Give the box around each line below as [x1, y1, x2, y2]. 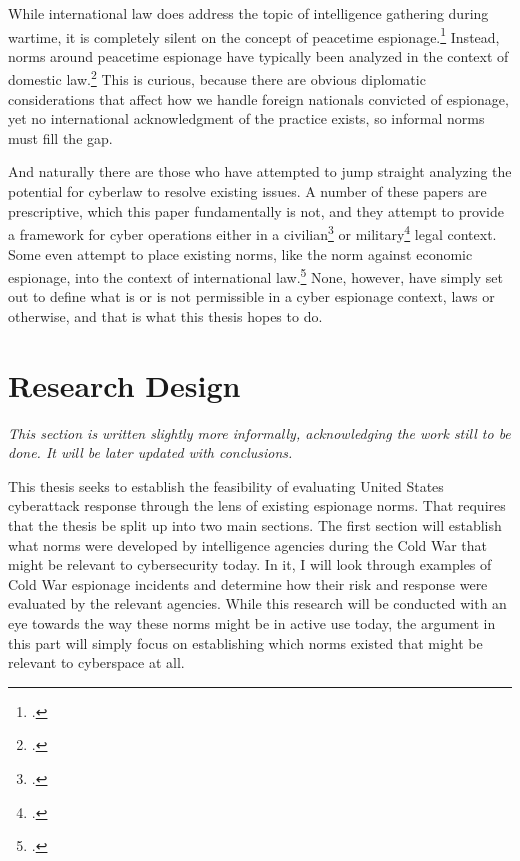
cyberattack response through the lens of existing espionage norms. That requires [8, 495, 506, 516]
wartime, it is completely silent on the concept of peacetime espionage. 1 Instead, [8, 23, 500, 47]
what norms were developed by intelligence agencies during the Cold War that [8, 534, 488, 555]
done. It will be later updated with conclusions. [8, 442, 293, 463]
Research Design [8, 364, 241, 405]
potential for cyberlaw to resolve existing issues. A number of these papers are [8, 181, 487, 202]
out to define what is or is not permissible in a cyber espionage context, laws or [8, 286, 495, 307]
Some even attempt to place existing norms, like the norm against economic [8, 243, 473, 264]
